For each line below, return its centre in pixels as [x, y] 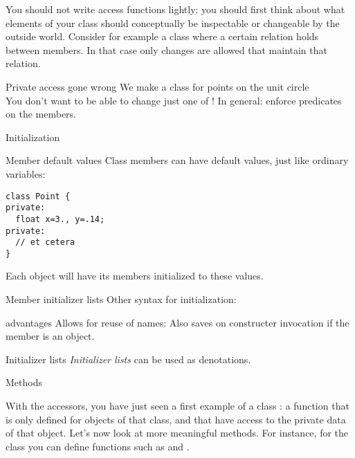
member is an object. [50, 336]
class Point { [38, 196]
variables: [26, 173]
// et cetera [45, 242]
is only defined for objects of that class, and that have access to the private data [176, 419]
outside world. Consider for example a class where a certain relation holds [162, 36]
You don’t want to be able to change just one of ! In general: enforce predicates [174, 100]
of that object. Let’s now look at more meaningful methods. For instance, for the [177, 433]
